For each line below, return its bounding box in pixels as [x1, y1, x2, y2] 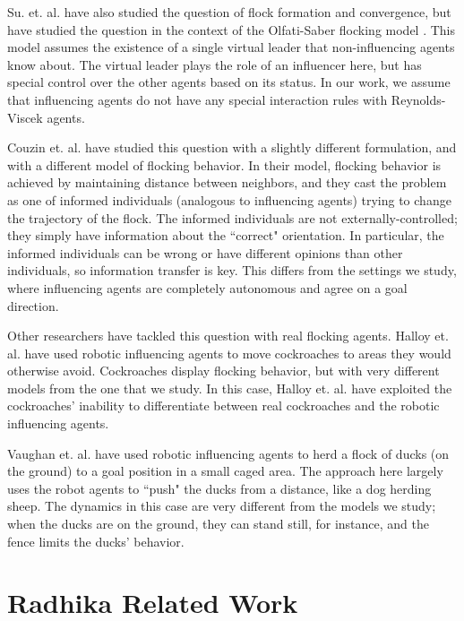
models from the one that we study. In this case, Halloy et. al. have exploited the [7, 378, 452, 397]
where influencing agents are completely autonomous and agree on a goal [7, 278, 408, 297]
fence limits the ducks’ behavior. [7, 531, 185, 550]
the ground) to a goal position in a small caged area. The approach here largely [7, 461, 443, 480]
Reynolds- [391, 90, 446, 108]
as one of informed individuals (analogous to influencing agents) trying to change [7, 190, 451, 209]
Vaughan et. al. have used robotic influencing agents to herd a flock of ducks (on [7, 444, 450, 462]
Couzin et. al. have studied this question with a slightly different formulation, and [7, 138, 457, 157]
